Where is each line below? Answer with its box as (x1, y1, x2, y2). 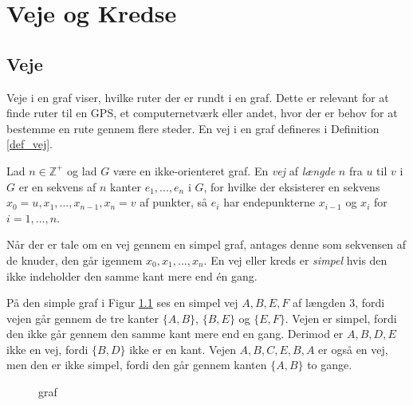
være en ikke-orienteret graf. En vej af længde (112, 162, 336, 179)
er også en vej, (318, 340, 388, 357)
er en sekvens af (18, 178, 96, 195)
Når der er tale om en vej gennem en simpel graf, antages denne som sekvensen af (6, 236, 406, 253)
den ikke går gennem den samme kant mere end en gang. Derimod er (6, 325, 344, 342)
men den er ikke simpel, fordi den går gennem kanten (6, 356, 267, 373)
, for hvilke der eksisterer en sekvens (203, 178, 380, 195)
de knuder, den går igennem (6, 251, 143, 268)
